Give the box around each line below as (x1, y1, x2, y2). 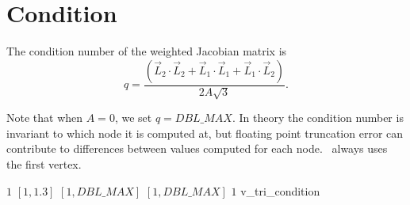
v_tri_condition (240, 182, 320, 199)
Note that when (6, 109, 83, 126)
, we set (114, 109, 152, 126)
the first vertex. (6, 155, 82, 172)
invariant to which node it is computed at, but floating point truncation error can (6, 124, 404, 141)
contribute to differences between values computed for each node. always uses (6, 140, 388, 157)
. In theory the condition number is (232, 109, 404, 126)
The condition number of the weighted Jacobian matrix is (6, 43, 287, 59)
